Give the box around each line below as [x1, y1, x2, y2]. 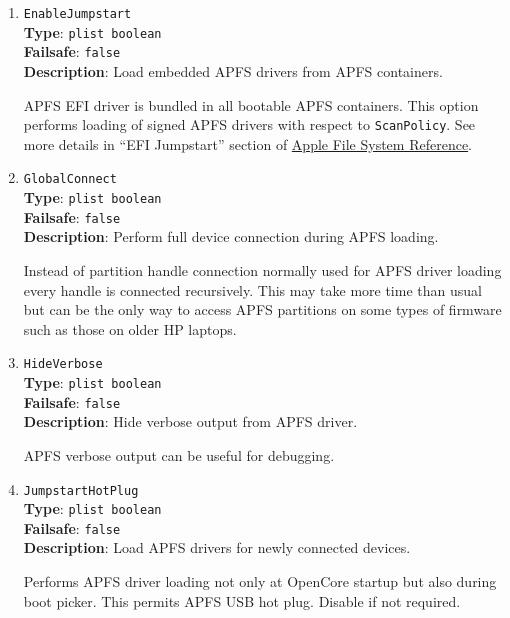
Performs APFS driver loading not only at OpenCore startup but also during [23, 571, 497, 592]
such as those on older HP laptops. [23, 318, 237, 339]
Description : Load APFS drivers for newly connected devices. [23, 537, 411, 558]
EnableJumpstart [23, 7, 132, 21]
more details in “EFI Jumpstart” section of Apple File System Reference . [23, 133, 473, 154]
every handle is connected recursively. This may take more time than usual [23, 279, 482, 300]
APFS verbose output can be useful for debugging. [23, 444, 335, 465]
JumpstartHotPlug [23, 483, 139, 498]
